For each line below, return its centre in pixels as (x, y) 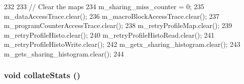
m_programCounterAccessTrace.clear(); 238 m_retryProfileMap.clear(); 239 (118, 25)
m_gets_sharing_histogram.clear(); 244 (64, 53)
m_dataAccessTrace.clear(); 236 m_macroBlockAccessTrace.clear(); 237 (112, 16)
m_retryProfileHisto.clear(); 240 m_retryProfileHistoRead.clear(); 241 (109, 35)
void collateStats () (42, 75)
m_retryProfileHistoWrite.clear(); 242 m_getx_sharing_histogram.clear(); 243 (122, 44)
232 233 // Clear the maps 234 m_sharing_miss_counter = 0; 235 (104, 6)
